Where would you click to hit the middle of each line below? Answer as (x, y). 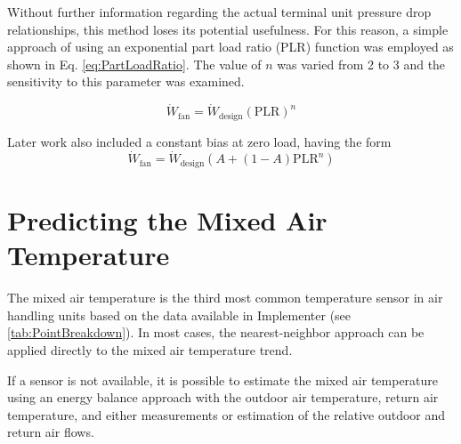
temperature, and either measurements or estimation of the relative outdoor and (226, 414)
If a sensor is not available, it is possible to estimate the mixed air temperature (223, 379)
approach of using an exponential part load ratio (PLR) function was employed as (230, 47)
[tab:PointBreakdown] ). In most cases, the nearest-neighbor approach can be (216, 332)
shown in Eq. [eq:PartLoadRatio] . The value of (134, 64)
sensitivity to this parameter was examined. (126, 81)
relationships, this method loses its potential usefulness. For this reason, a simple (228, 29)
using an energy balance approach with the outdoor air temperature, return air (223, 397)
